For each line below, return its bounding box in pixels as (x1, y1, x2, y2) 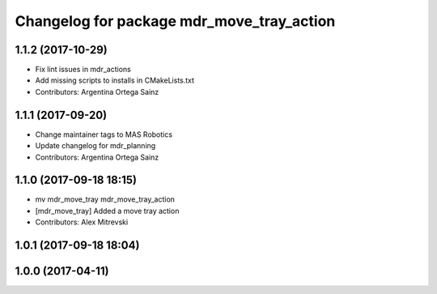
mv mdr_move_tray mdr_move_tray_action (35, 194, 176, 204)
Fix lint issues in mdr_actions (35, 65, 131, 75)
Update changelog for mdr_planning (35, 141, 156, 151)
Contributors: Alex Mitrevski (35, 217, 129, 227)
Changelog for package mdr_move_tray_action (15, 12, 336, 30)
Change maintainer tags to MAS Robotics (35, 130, 173, 139)
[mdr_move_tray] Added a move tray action (35, 206, 180, 215)
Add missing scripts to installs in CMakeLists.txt (35, 75, 194, 85)
